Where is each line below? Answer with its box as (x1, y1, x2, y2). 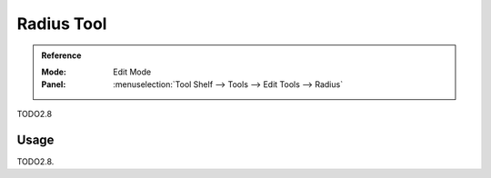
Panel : (41, 79, 66, 90)
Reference (41, 50, 82, 61)
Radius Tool (16, 14, 107, 34)
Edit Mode (113, 66, 152, 77)
